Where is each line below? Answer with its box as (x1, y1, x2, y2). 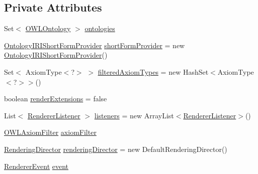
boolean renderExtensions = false (4, 93, 107, 104)
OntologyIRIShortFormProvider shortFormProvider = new (4, 40, 185, 50)
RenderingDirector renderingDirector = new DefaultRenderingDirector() (4, 143, 227, 154)
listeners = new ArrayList (94, 110, 174, 120)
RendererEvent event (4, 160, 69, 171)
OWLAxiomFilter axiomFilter (4, 127, 97, 137)
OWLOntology (25, 23, 71, 34)
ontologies (84, 23, 115, 34)
